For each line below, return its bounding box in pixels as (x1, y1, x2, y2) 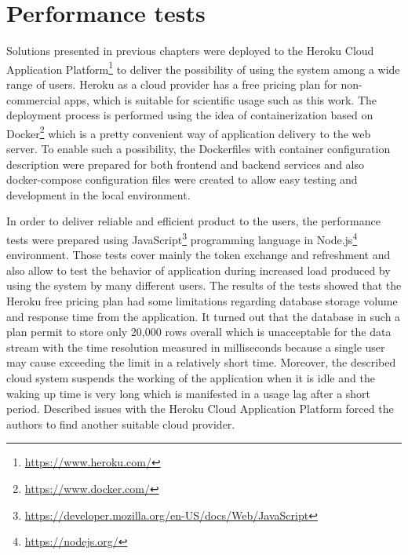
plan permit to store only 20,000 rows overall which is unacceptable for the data (6, 323, 392, 340)
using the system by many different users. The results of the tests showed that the (6, 277, 402, 294)
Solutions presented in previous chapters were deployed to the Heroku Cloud (6, 42, 374, 59)
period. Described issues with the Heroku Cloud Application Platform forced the (6, 400, 394, 417)
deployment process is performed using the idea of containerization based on (6, 107, 373, 123)
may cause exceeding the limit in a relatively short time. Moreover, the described (6, 354, 396, 371)
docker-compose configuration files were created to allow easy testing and (6, 171, 358, 188)
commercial (6, 91, 61, 108)
